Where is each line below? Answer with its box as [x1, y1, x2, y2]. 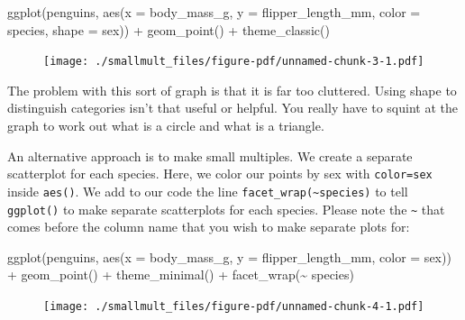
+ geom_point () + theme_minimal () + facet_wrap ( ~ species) [7, 265, 354, 284]
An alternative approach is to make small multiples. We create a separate [7, 146, 413, 165]
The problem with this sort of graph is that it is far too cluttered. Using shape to [7, 80, 457, 99]
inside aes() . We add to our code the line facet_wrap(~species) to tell [7, 181, 408, 200]
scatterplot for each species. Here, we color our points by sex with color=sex [7, 164, 433, 183]
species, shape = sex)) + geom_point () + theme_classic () [7, 20, 330, 39]
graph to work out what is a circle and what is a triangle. [7, 116, 324, 135]
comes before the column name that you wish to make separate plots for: [7, 217, 410, 236]
